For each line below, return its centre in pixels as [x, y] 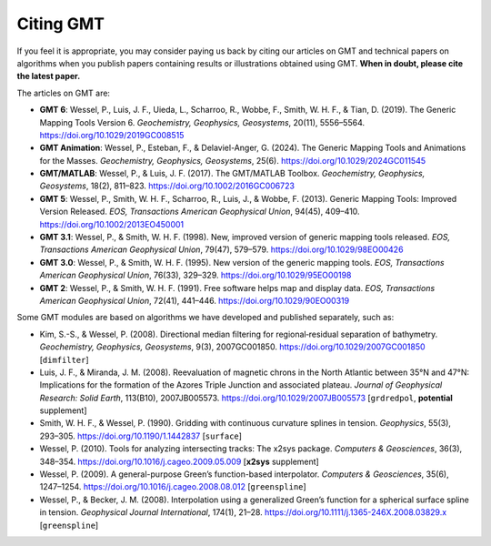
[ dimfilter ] [65, 359]
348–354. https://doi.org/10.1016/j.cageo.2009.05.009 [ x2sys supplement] [180, 461]
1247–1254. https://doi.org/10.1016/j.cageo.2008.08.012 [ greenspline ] [173, 487]
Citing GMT [60, 24]
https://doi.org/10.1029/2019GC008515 [112, 135]
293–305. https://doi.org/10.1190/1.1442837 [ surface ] [141, 436]
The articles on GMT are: [64, 93]
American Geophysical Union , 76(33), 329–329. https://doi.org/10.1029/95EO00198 [195, 275]
